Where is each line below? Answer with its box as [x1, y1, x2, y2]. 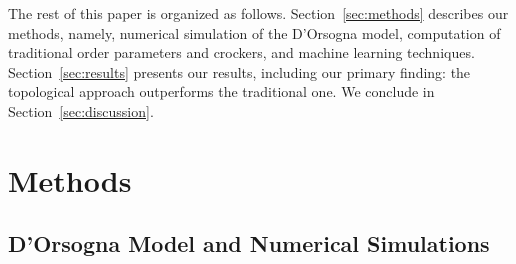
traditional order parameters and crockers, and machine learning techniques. [8, 42, 475, 63]
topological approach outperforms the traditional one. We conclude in [8, 81, 435, 102]
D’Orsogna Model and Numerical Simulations [8, 228, 490, 259]
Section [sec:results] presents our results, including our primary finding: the [8, 61, 471, 82]
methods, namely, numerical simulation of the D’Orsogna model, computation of [8, 22, 501, 43]
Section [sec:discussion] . [8, 100, 154, 121]
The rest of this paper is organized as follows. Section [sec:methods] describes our [8, 3, 509, 23]
